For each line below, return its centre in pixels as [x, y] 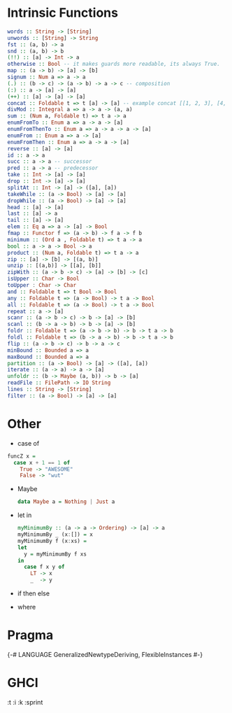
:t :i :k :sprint [25, 702]
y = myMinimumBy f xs [56, 554]
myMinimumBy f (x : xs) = [52, 541]
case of [28, 443]
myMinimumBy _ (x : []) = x [55, 535]
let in [24, 515]
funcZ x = [22, 456]
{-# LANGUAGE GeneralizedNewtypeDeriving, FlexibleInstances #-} [105, 654]
